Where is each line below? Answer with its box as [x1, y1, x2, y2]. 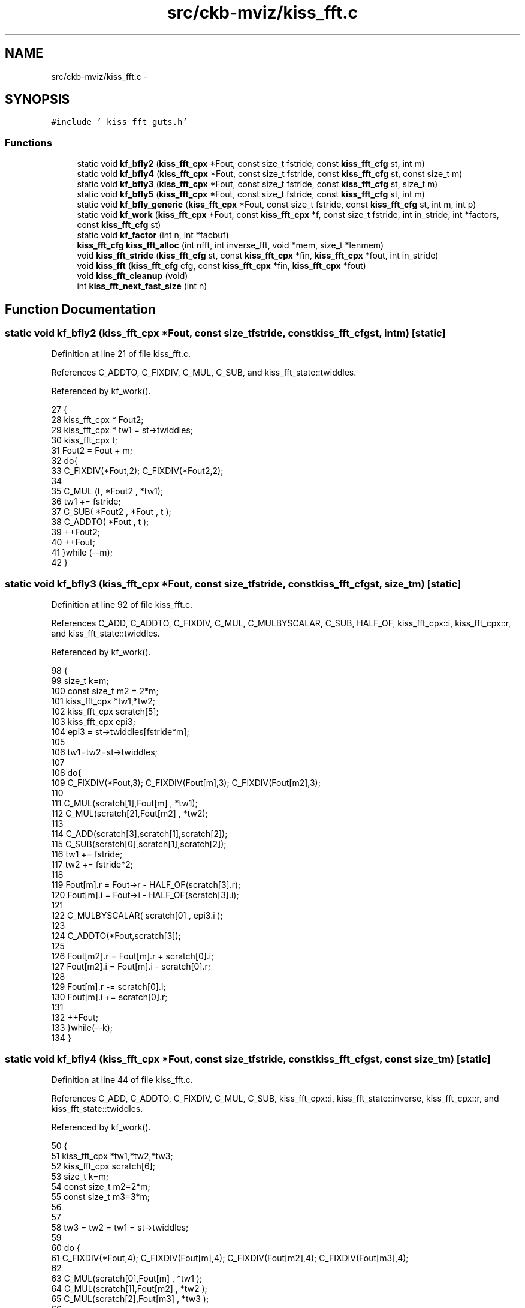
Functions [5, 136, 52, 149]
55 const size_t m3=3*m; [51, 1191, 150, 1202]
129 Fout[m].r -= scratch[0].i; [51, 982, 166, 992]
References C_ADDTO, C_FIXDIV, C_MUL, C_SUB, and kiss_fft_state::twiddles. [51, 367, 357, 378]
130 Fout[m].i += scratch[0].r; [51, 992, 168, 1003]
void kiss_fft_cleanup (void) [77, 271, 188, 281]
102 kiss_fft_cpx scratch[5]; [51, 706, 159, 717]
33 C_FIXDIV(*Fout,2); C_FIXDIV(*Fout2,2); [51, 466, 224, 476]
